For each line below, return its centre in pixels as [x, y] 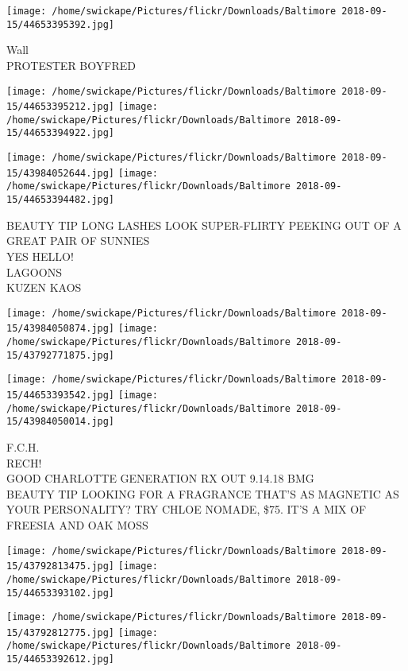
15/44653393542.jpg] [61, 395]
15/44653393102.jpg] [61, 593]
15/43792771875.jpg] [61, 355]
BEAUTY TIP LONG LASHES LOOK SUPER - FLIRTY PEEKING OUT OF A [204, 225]
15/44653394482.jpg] [61, 200]
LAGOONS [34, 272]
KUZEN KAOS [44, 287]
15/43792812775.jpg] [61, 632]
